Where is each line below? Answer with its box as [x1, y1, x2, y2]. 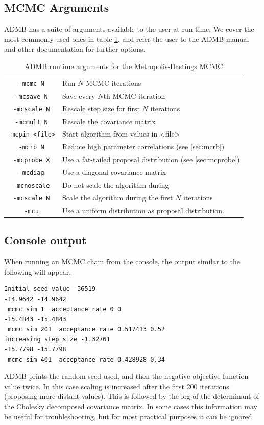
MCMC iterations [86, 77, 141, 88]
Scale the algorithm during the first [62, 192, 173, 203]
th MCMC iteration [103, 90, 165, 101]
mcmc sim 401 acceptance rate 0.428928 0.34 [8, 355, 165, 363]
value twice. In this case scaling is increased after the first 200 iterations [4, 381, 229, 391]
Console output [4, 232, 87, 248]
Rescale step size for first [62, 103, 140, 114]
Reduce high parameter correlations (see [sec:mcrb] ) [62, 141, 225, 152]
